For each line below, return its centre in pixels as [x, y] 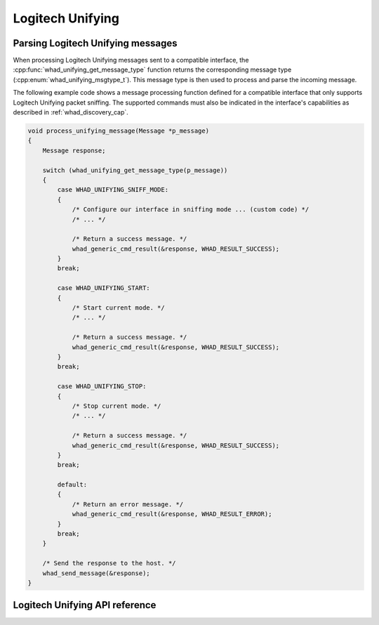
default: [72, 485]
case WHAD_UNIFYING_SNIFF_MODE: [113, 190]
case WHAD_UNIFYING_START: [104, 288]
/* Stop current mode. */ [117, 406]
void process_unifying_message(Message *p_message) [119, 131]
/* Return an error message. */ [128, 504]
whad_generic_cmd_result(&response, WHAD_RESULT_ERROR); [172, 514]
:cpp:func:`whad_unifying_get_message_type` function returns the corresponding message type [152, 70]
